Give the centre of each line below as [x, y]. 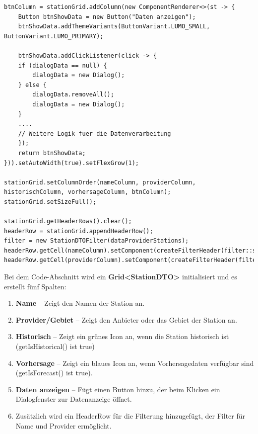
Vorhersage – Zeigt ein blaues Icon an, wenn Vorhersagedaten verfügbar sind [135, 363]
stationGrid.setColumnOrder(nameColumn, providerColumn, [100, 182]
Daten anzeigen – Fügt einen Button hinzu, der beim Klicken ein [118, 389]
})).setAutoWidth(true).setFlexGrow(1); [72, 163]
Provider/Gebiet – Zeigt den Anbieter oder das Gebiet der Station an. [126, 319]
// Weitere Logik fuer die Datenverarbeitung [95, 133]
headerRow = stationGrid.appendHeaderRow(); [79, 231]
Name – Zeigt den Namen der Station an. [80, 303]
